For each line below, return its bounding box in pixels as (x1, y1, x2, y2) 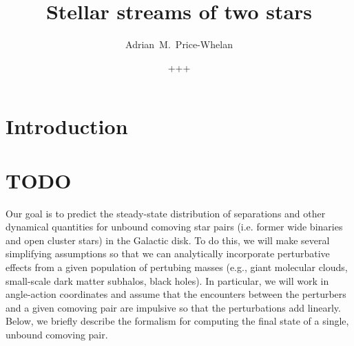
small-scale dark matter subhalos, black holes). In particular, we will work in (6, 273, 329, 288)
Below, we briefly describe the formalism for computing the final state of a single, (6, 314, 349, 328)
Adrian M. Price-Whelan (125, 37, 233, 52)
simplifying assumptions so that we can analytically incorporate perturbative (6, 246, 330, 261)
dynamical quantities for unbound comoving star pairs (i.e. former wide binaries (6, 219, 343, 234)
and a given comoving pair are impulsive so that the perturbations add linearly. (6, 300, 341, 314)
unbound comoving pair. (6, 327, 108, 341)
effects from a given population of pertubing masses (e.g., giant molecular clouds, (6, 260, 348, 274)
